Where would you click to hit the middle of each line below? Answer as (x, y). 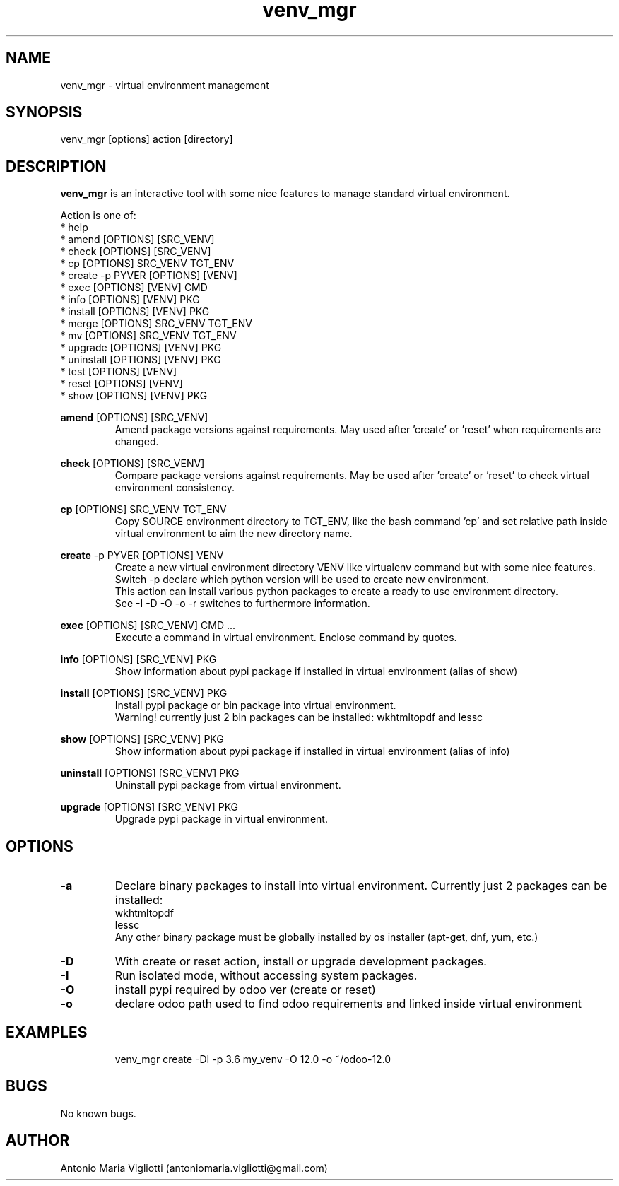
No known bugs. (98, 1113)
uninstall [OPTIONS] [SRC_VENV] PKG (150, 773)
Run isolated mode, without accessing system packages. (266, 976)
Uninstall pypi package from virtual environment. (228, 785)
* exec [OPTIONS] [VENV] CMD (134, 288)
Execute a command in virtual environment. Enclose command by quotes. (286, 638)
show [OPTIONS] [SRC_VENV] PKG (142, 739)
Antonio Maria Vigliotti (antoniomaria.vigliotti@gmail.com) (194, 1168)
